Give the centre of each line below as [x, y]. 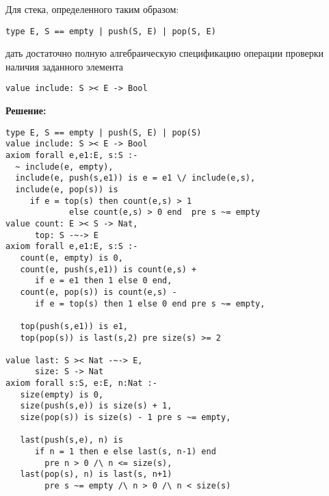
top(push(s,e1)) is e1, [74, 326]
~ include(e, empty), [64, 167]
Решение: [26, 110]
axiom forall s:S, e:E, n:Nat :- [81, 383]
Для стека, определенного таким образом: [92, 9]
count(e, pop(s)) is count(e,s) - [98, 292]
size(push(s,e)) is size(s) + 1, [96, 406]
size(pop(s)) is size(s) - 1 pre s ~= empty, [126, 418]
